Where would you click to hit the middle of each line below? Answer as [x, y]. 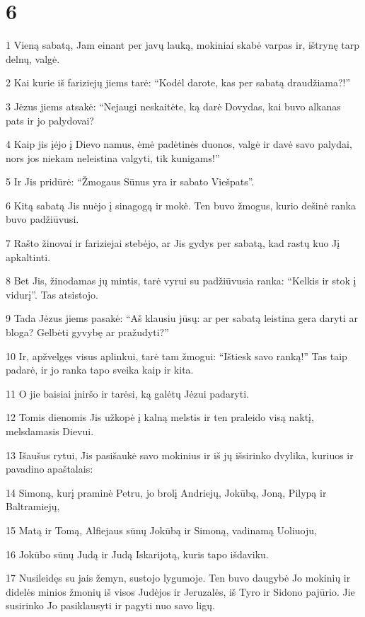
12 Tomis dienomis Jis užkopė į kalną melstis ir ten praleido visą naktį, [160, 417]
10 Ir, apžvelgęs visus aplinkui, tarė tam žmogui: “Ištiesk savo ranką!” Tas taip [176, 356]
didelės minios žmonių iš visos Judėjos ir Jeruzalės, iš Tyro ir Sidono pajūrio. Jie [180, 591]
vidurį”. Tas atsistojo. [52, 294]
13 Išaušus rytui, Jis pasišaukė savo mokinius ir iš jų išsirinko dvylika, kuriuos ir [180, 455]
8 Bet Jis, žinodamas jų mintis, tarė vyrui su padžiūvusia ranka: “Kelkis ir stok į [181, 281]
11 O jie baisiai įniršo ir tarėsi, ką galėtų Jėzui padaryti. [127, 393]
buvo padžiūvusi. [42, 219]
